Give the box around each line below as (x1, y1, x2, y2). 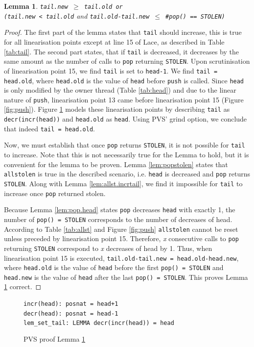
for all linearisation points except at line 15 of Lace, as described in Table (4, 36, 225, 47)
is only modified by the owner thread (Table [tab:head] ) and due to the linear (4, 85, 236, 95)
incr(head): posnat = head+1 (23, 300, 118, 308)
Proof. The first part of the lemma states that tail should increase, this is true (4, 27, 242, 37)
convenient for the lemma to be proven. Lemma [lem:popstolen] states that (4, 159, 228, 169)
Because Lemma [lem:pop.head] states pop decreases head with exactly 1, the (4, 204, 235, 215)
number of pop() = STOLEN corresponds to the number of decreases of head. (4, 214, 232, 224)
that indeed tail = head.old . (4, 123, 95, 133)
